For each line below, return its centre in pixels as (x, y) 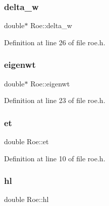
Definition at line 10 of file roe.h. (55, 158)
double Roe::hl (26, 199)
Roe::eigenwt (50, 83)
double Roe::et (26, 141)
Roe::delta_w (51, 25)
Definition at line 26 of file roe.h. (55, 42)
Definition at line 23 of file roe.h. (55, 100)
